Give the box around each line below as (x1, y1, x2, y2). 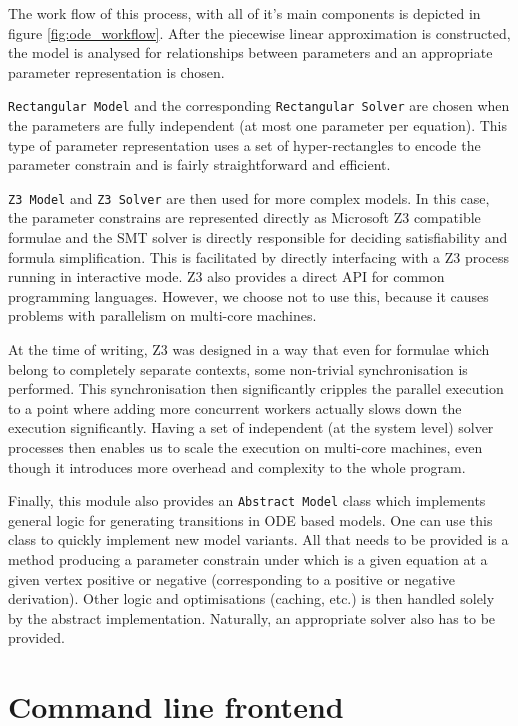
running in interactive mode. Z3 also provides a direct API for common (8, 266, 445, 287)
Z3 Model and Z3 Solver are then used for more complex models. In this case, (8, 187, 490, 208)
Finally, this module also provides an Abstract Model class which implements (8, 490, 486, 511)
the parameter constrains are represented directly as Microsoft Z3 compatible (8, 207, 481, 228)
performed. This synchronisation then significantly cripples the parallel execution (8, 378, 504, 399)
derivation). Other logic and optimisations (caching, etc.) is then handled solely (8, 588, 495, 609)
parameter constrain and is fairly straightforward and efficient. (8, 154, 391, 175)
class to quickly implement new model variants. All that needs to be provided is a (8, 529, 509, 550)
